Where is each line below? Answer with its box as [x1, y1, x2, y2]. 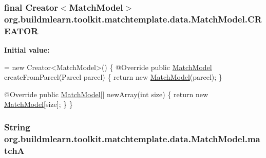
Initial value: [4, 44, 50, 55]
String [4, 120, 30, 133]
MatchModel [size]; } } [4, 99, 73, 109]
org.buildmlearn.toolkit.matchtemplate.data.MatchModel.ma [4, 132, 260, 145]
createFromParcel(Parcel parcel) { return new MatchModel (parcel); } [4, 72, 222, 82]
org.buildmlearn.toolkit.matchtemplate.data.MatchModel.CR [4, 12, 262, 25]
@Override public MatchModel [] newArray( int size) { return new [4, 88, 208, 99]
